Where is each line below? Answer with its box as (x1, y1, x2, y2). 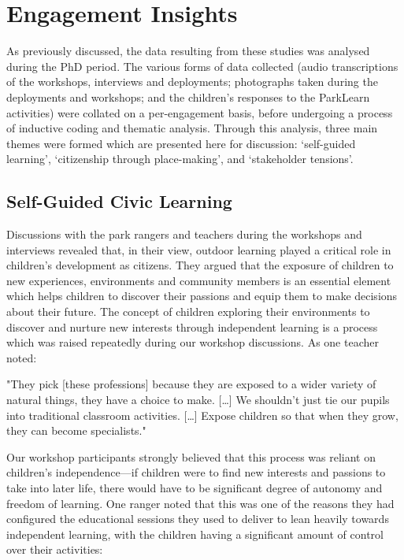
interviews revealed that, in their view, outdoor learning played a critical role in (6, 241, 391, 258)
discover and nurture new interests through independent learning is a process (6, 318, 378, 335)
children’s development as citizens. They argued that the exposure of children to (6, 257, 394, 273)
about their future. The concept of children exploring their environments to (6, 303, 370, 320)
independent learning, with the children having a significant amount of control (6, 525, 384, 542)
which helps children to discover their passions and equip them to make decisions (6, 287, 398, 304)
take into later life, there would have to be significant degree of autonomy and (6, 479, 383, 495)
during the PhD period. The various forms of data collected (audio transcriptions (6, 57, 398, 74)
